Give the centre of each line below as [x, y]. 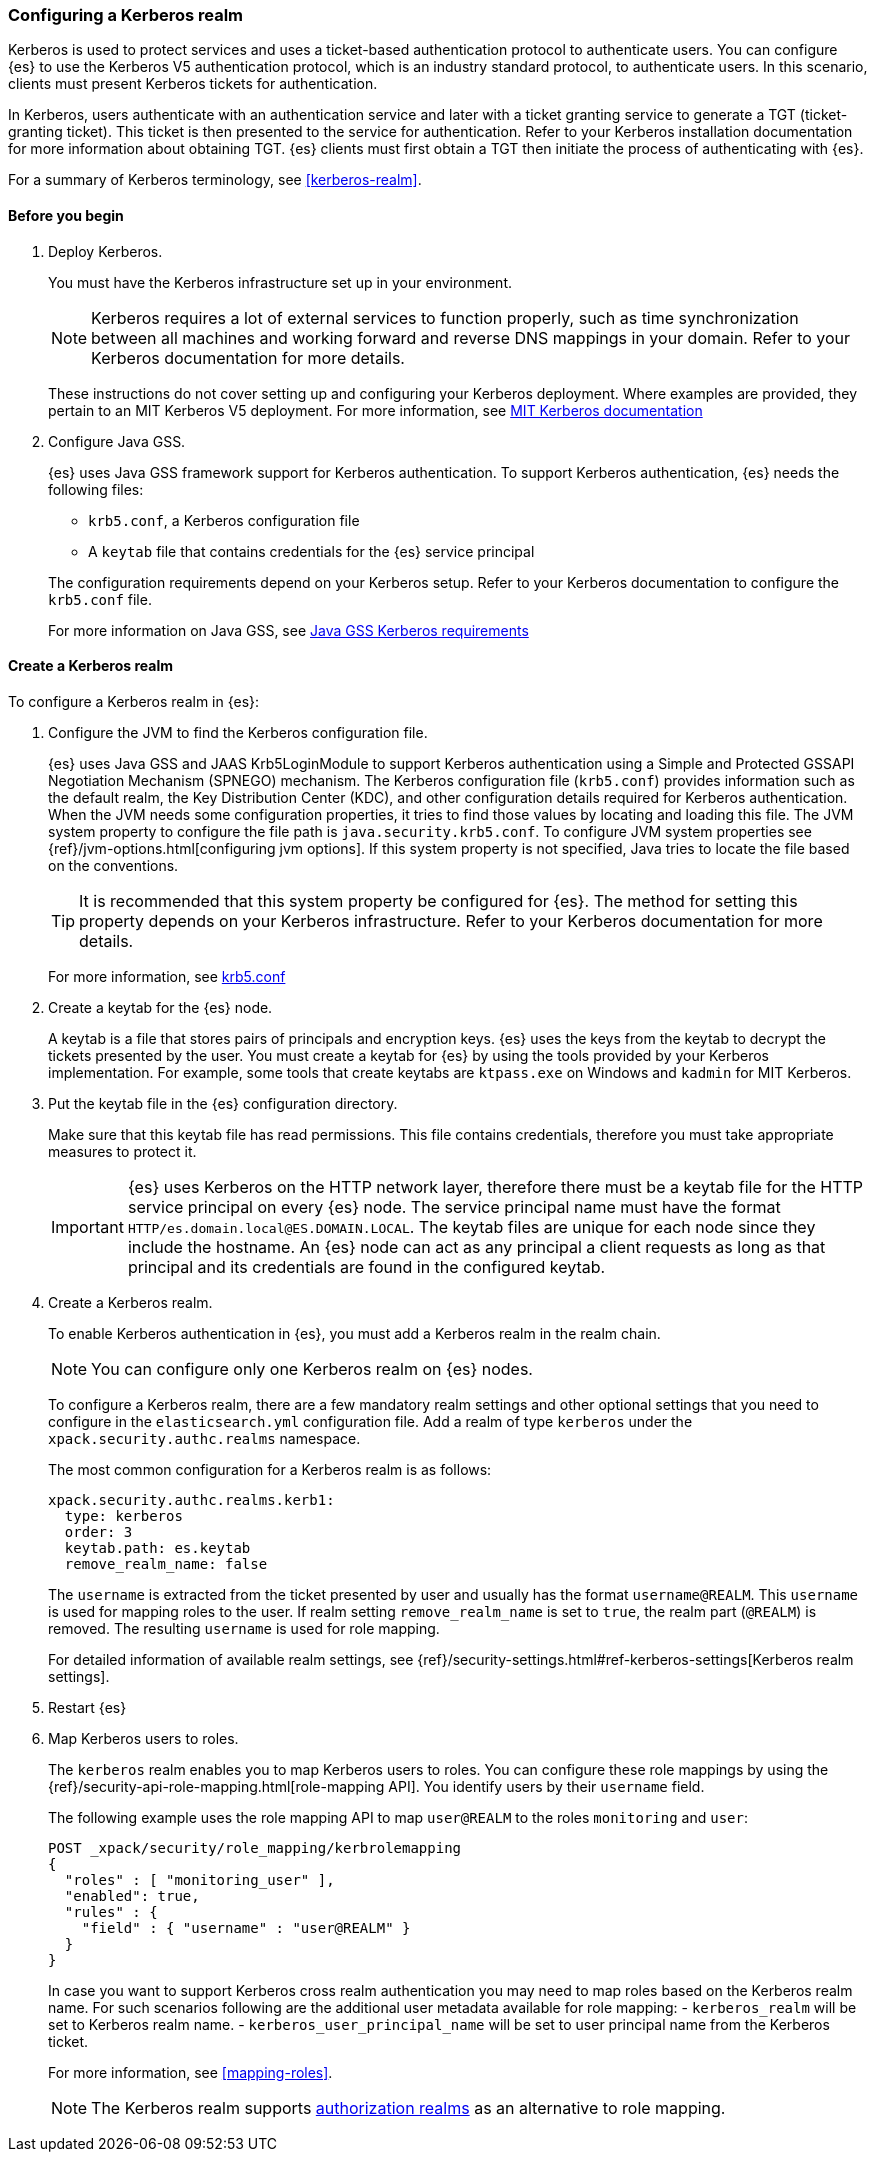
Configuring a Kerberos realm [126, 15]
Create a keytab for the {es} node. [160, 1007]
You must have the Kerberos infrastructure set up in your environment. [280, 282]
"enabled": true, [132, 1895]
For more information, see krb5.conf [167, 976]
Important [87, 1226]
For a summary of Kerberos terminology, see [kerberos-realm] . [215, 180]
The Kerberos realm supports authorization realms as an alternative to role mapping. [408, 2107]
